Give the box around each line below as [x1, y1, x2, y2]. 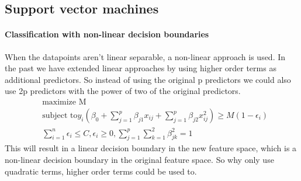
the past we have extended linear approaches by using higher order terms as [5, 62, 276, 74]
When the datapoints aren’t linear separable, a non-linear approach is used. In [5, 50, 286, 62]
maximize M [42, 98, 87, 106]
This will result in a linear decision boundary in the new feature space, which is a [5, 142, 297, 154]
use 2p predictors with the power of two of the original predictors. [5, 85, 241, 97]
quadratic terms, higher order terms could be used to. [5, 165, 197, 177]
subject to [42, 112, 78, 120]
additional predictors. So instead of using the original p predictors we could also [5, 73, 291, 85]
